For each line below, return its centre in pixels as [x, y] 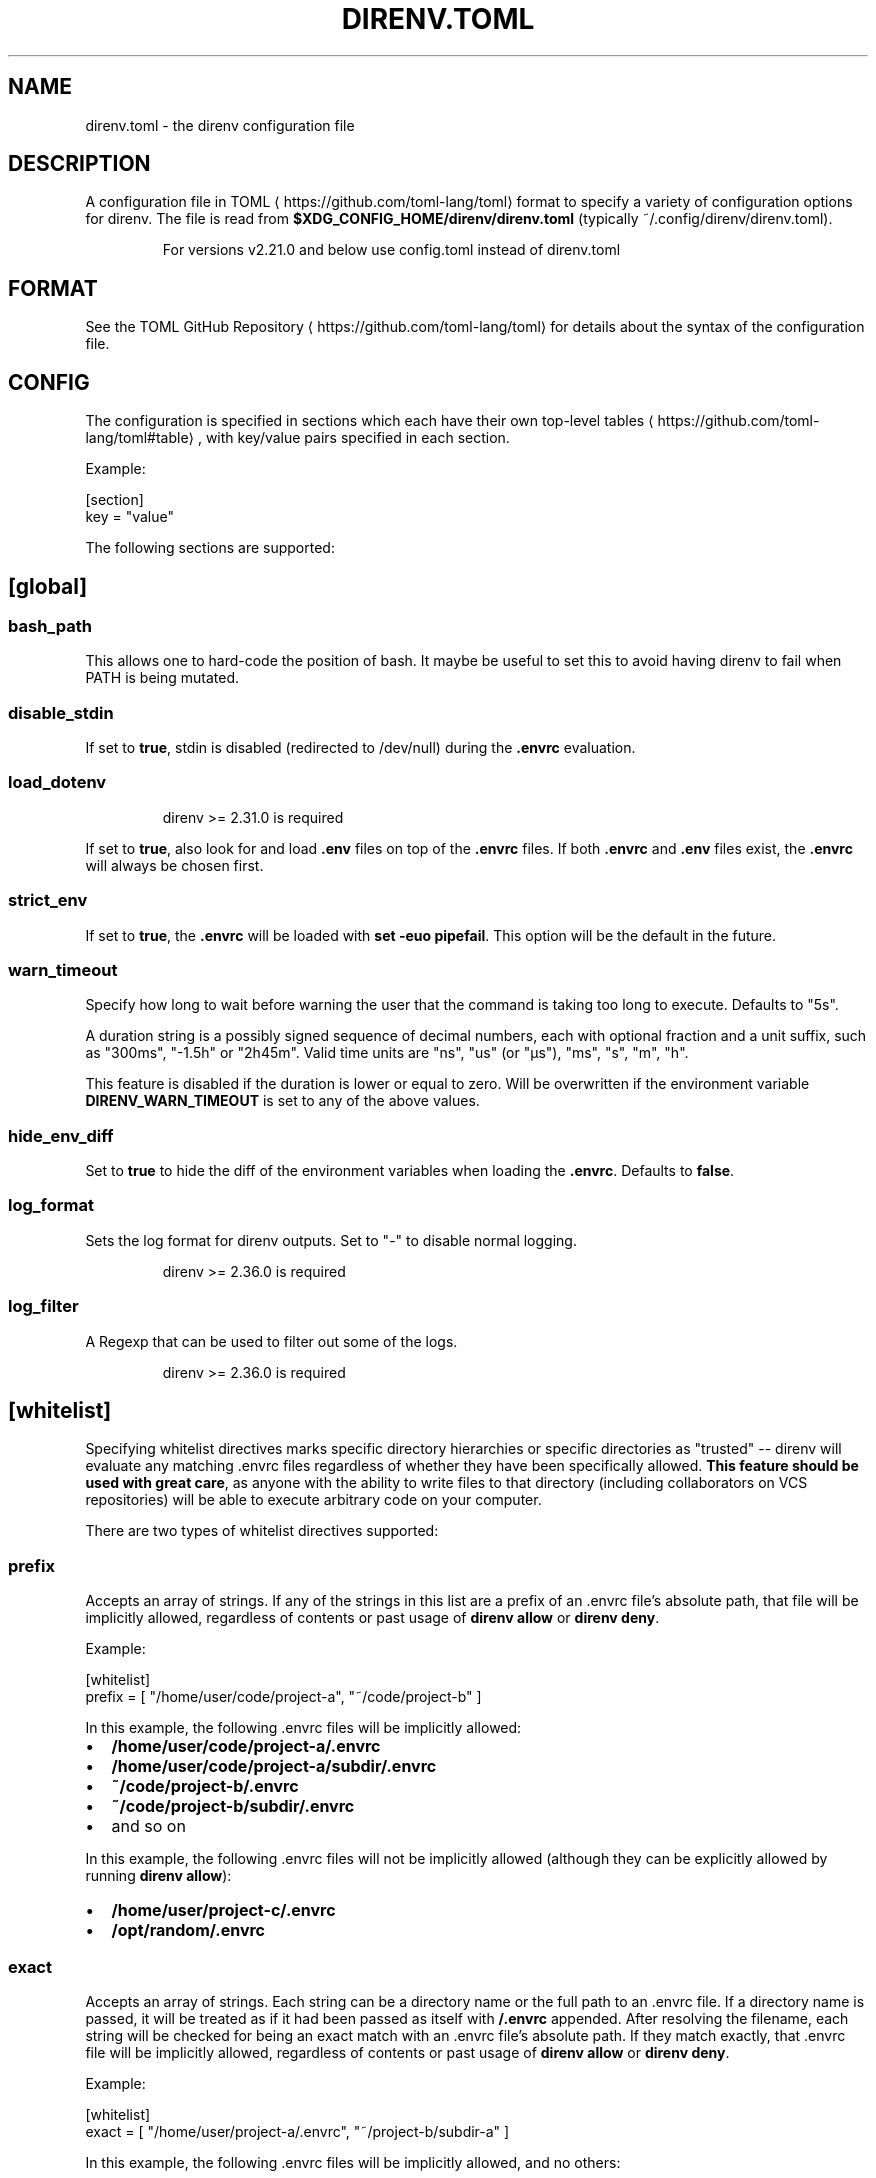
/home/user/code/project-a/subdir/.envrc [274, 1766]
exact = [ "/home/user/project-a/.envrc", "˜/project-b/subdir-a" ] [297, 2131]
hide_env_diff [61, 1135]
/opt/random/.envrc [188, 1930]
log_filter [43, 1306]
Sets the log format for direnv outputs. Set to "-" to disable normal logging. [331, 1240]
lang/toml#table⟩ [139, 438]
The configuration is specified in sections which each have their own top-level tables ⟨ [369, 421]
